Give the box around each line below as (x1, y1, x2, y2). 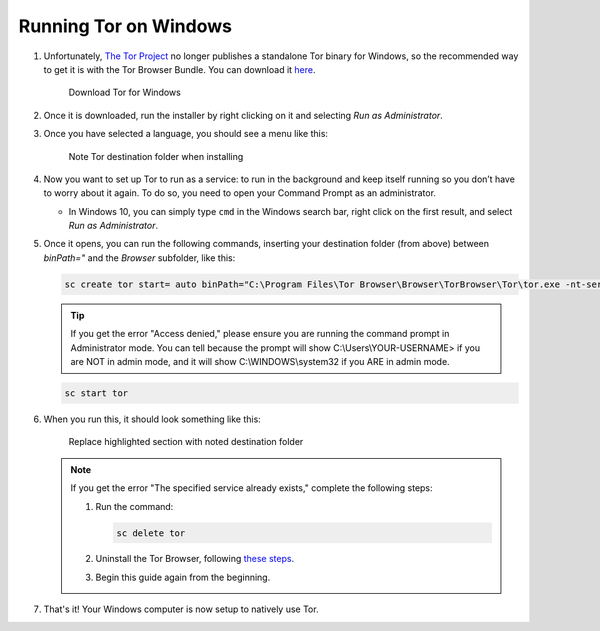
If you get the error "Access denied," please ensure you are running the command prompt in (70, 328, 450, 340)
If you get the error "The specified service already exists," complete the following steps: (70, 482, 434, 494)
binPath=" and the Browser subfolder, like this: (43, 251, 236, 264)
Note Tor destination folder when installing (68, 150, 244, 162)
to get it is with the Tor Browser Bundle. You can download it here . (43, 63, 316, 75)
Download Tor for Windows (68, 86, 182, 99)
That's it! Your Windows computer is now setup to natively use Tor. (43, 603, 319, 615)
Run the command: (95, 500, 174, 512)
